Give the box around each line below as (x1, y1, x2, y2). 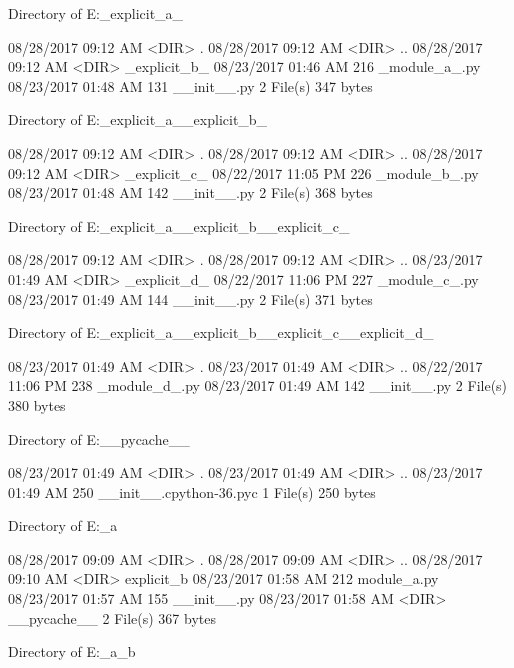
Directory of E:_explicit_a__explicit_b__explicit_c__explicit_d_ (8, 322, 434, 343)
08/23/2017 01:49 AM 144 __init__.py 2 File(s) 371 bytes (8, 288, 373, 309)
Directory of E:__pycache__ (8, 428, 190, 449)
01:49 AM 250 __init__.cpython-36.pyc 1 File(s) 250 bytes (8, 481, 376, 502)
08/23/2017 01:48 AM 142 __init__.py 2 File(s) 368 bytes (8, 182, 373, 203)
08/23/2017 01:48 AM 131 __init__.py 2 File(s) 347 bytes (8, 75, 373, 96)
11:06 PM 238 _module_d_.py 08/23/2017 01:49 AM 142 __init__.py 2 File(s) (8, 375, 508, 396)
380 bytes (8, 394, 66, 415)
